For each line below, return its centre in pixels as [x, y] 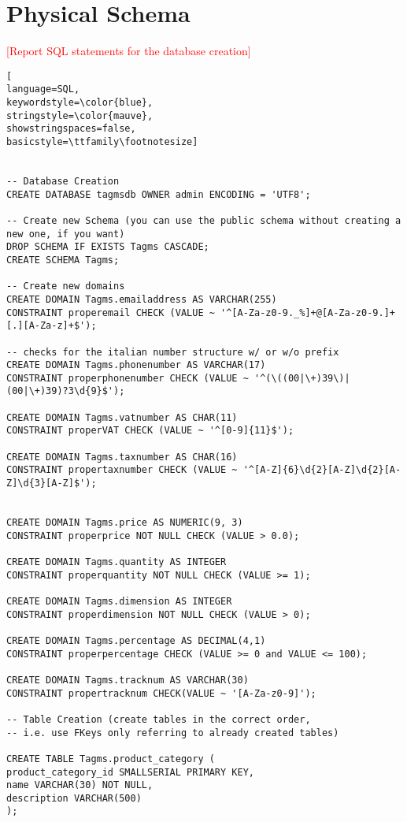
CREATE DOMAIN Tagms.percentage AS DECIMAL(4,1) [136, 640]
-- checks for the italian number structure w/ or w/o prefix [173, 352]
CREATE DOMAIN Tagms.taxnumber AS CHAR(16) [122, 457]
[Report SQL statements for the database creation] [129, 51]
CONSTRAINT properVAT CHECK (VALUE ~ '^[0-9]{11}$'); [150, 431]
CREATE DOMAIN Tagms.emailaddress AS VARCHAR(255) [142, 299]
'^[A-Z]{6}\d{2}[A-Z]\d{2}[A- [322, 470]
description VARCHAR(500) [74, 798]
